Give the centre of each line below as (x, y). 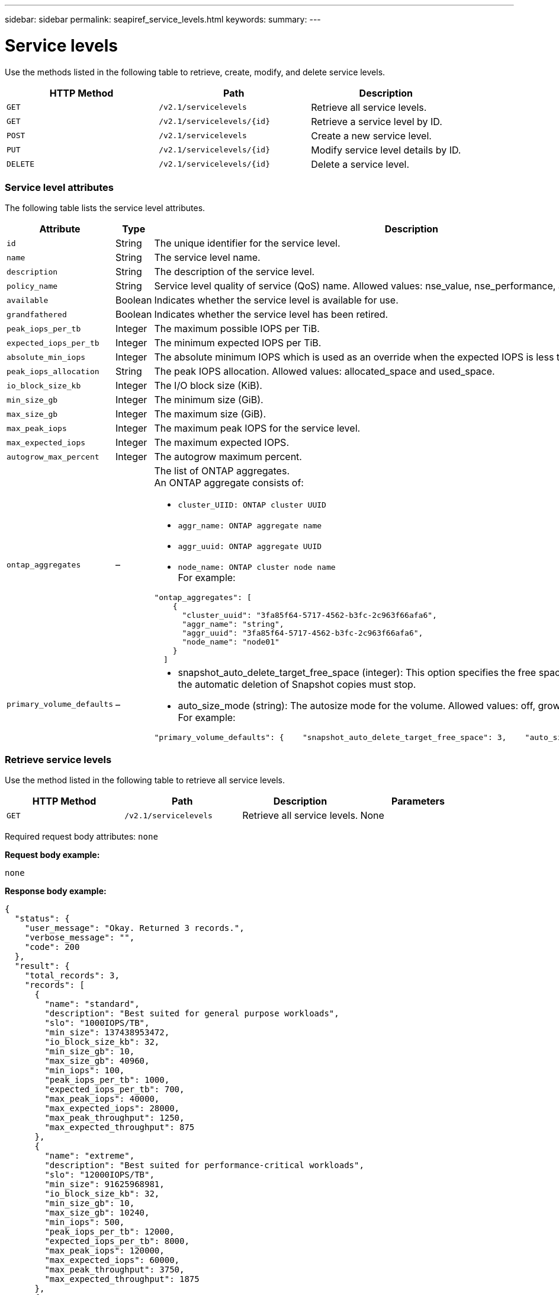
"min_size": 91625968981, (105, 1184)
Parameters (418, 801)
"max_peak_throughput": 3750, (115, 1270)
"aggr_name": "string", (233, 624)
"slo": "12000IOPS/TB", (99, 1175)
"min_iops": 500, (85, 1222)
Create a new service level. (371, 135)
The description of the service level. (234, 272)
